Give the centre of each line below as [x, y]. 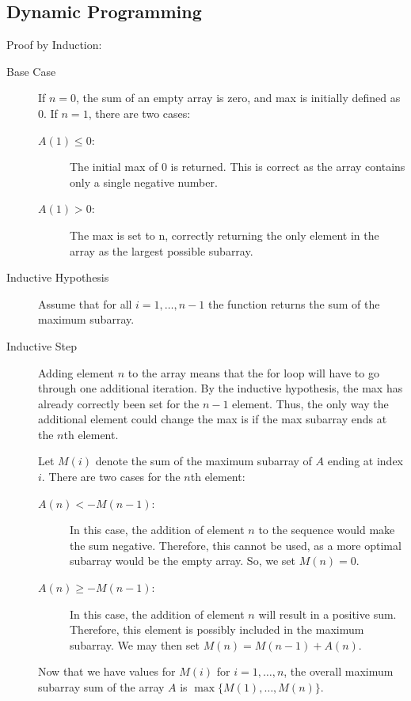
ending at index [365, 461]
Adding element [76, 372]
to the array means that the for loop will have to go [253, 372]
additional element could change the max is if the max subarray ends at [213, 419]
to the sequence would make [327, 530]
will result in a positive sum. [327, 614]
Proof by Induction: [54, 45]
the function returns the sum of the [294, 303]
